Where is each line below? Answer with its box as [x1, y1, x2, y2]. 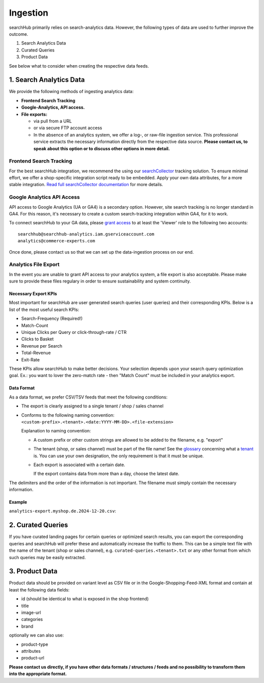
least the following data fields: [9, 587, 70, 592]
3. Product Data [9, 567, 58, 575]
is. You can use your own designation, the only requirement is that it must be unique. [33, 453, 204, 459]
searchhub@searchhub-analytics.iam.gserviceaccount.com [18, 231, 154, 237]
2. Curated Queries [9, 521, 68, 529]
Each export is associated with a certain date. [33, 462, 126, 468]
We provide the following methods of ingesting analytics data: [9, 89, 134, 94]
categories [21, 616, 43, 622]
